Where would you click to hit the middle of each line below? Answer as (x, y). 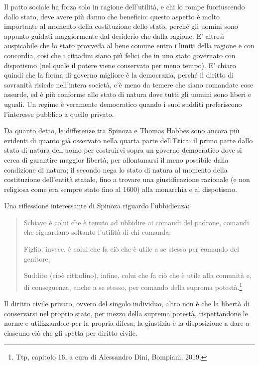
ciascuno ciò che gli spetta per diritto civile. (71, 332)
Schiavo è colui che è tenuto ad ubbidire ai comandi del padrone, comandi (136, 222)
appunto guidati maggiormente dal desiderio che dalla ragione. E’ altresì (114, 36)
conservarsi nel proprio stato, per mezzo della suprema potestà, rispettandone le (126, 313)
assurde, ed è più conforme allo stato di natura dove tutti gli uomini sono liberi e (128, 94)
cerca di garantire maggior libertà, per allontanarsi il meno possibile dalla (116, 159)
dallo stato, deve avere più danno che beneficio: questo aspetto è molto (112, 16)
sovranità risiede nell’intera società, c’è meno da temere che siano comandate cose (129, 84)
